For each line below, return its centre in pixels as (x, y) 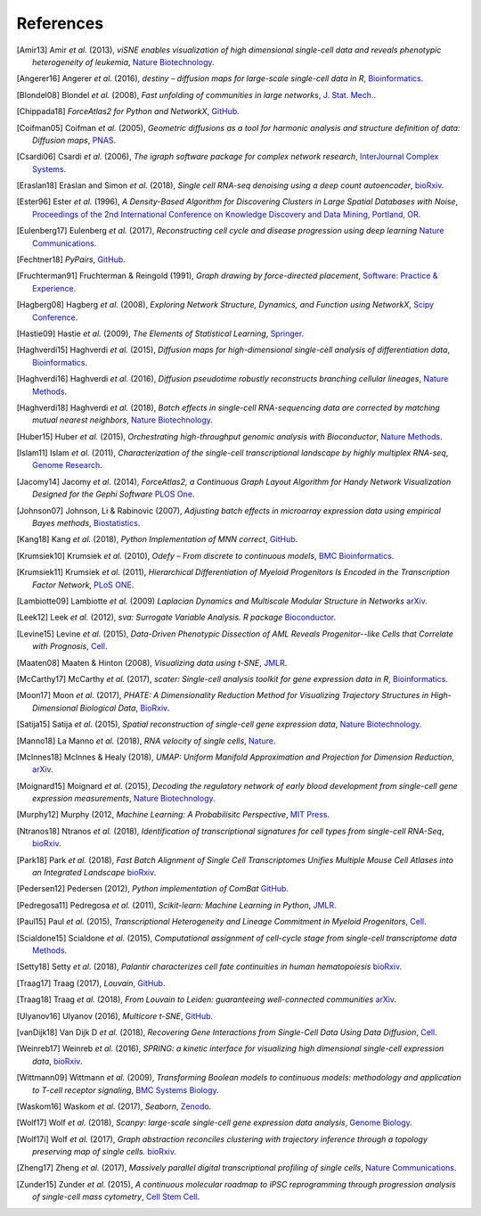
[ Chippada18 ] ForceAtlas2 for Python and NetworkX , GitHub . (128, 111)
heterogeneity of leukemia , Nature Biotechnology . (123, 62)
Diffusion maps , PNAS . (74, 140)
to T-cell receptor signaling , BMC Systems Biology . (126, 1090)
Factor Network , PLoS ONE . (83, 585)
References (60, 23)
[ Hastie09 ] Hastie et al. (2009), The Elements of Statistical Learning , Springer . (160, 333)
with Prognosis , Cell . (70, 646)
